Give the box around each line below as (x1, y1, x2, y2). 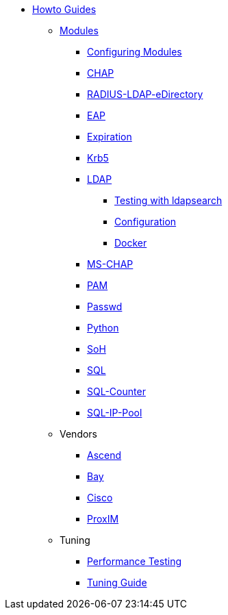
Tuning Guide (87, 577, 147, 588)
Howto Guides (32, 3, 97, 15)
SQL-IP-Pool (87, 407, 142, 418)
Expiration (87, 131, 132, 142)
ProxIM (87, 513, 119, 525)
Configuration (114, 216, 177, 227)
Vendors (60, 428, 98, 440)
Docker (114, 237, 147, 249)
